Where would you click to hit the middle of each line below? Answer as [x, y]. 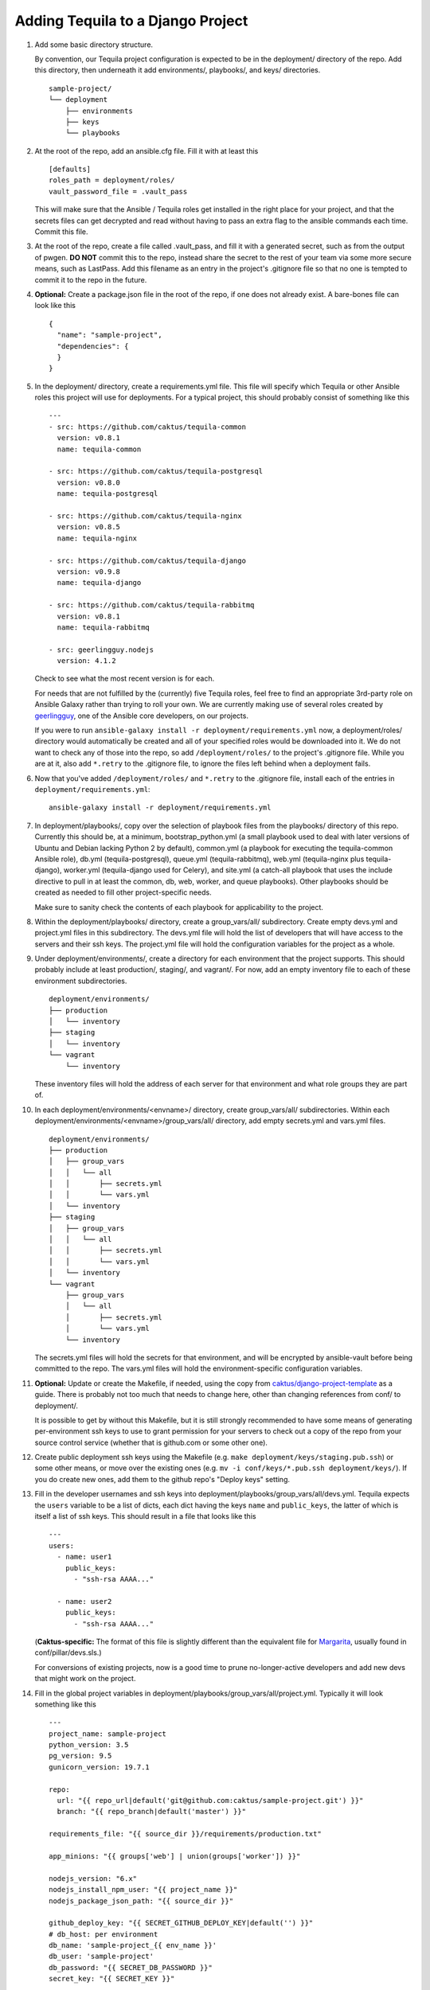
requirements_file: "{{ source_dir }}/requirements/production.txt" [185, 1834]
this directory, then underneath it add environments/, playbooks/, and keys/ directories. [178, 70]
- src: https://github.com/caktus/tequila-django [148, 560]
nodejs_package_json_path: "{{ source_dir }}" [141, 1901]
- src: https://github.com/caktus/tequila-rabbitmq [152, 605]
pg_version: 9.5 [80, 1756]
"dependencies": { [93, 346]
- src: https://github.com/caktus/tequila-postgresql [156, 471]
